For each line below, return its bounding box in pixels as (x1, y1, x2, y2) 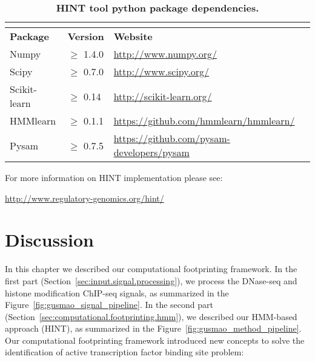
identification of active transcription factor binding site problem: (5, 346, 244, 358)
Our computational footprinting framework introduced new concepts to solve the (5, 333, 305, 346)
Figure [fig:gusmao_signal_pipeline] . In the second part (5, 298, 213, 311)
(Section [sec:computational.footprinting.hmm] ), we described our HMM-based (5, 310, 297, 323)
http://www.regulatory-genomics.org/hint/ (5, 191, 164, 204)
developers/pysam (113, 145, 190, 159)
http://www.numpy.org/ (113, 47, 217, 61)
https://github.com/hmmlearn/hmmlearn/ (113, 114, 295, 128)
